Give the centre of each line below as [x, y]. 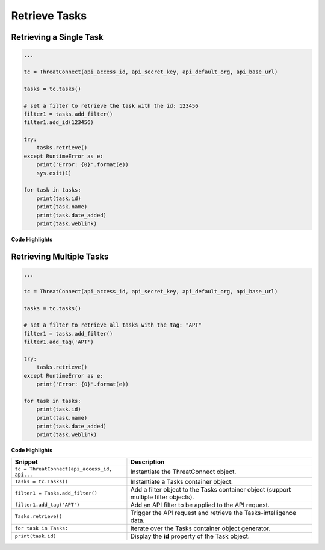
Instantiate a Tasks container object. [181, 481]
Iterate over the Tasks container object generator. [200, 528]
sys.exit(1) [54, 173]
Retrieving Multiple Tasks [60, 256]
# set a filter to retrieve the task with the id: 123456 [111, 106]
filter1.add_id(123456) [59, 123]
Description [147, 462]
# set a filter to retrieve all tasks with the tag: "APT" [113, 325]
